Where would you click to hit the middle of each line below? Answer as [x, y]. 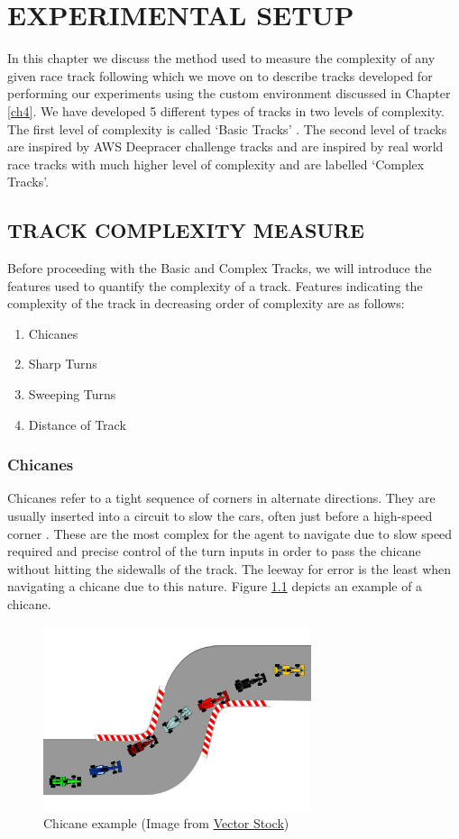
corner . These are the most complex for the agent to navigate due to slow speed [230, 533]
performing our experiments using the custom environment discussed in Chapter [229, 93]
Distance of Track [77, 424]
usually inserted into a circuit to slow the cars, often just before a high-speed [220, 516]
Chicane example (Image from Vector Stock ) [166, 823]
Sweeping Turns [72, 394]
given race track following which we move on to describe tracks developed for [220, 75]
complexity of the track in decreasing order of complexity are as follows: [206, 303]
